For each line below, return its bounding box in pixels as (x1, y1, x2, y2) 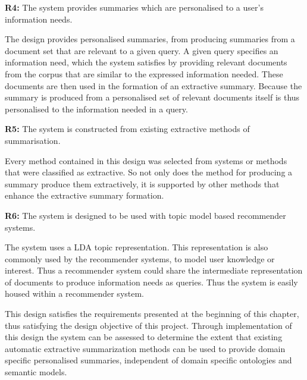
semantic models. (5, 366, 67, 378)
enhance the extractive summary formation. (5, 189, 164, 202)
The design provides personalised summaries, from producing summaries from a (5, 33, 295, 45)
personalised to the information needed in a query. (5, 102, 188, 115)
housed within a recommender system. (5, 287, 145, 300)
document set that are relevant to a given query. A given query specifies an (5, 44, 278, 56)
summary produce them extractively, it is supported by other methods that (5, 177, 280, 190)
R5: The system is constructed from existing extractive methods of (5, 123, 250, 135)
